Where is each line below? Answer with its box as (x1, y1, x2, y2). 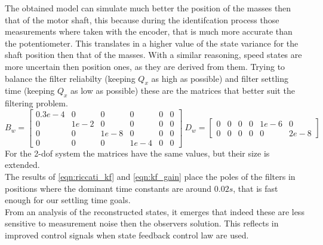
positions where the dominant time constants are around (5, 182, 212, 194)
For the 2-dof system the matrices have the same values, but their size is (5, 146, 270, 159)
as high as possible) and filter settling (151, 72, 288, 84)
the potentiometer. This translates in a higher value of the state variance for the (5, 36, 299, 49)
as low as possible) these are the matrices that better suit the (70, 84, 295, 97)
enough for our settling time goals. (5, 194, 131, 206)
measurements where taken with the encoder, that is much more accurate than (5, 25, 293, 38)
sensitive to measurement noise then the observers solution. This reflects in (5, 217, 279, 229)
